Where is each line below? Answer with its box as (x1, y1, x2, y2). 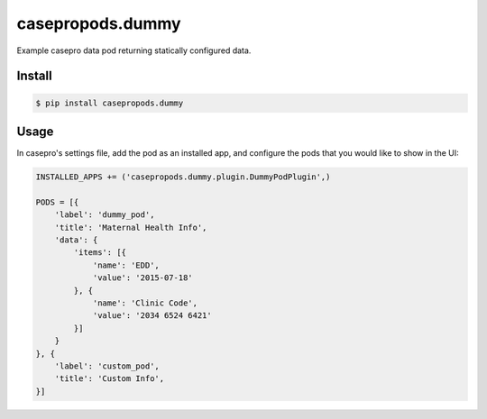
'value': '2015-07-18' (92, 273, 193, 283)
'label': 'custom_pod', (54, 360, 160, 371)
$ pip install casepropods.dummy (35, 97, 184, 108)
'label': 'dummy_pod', (54, 210, 155, 220)
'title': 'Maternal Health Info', (54, 222, 207, 232)
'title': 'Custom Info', (54, 374, 165, 384)
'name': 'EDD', (92, 260, 160, 270)
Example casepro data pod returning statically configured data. (16, 45, 252, 56)
